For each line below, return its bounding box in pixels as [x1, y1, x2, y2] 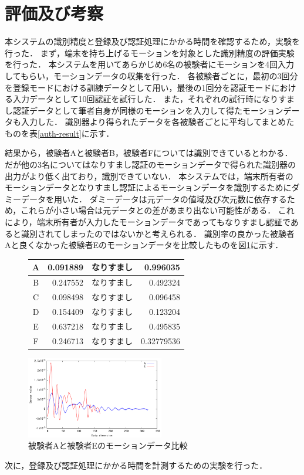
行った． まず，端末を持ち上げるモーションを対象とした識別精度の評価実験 [5, 46, 295, 59]
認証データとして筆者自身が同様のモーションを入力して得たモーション [12, 104, 283, 116]
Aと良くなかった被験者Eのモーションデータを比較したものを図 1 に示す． [5, 239, 283, 251]
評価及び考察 [5, 1, 104, 25]
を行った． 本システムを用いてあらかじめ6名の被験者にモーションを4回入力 [5, 58, 295, 70]
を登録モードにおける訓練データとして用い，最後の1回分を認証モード [5, 81, 272, 93]
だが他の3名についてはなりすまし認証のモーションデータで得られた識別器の [5, 158, 296, 171]
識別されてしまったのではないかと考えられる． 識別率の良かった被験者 [21, 227, 295, 239]
